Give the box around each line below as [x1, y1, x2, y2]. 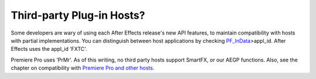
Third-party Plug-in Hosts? [11, 9, 146, 22]
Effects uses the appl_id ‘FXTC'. [11, 46, 87, 53]
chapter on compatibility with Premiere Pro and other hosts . [11, 64, 154, 71]
